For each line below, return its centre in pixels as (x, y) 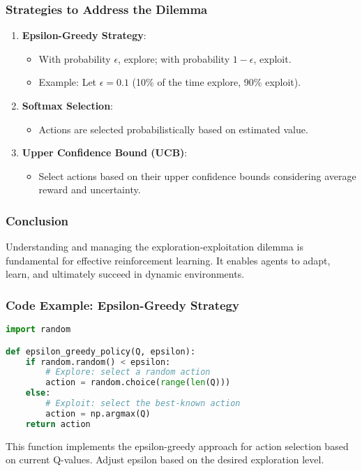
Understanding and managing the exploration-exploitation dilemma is (154, 247)
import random (38, 330)
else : (38, 393)
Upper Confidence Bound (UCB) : (105, 152)
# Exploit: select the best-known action (143, 404)
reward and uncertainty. (90, 189)
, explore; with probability (174, 58)
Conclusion (37, 220)
